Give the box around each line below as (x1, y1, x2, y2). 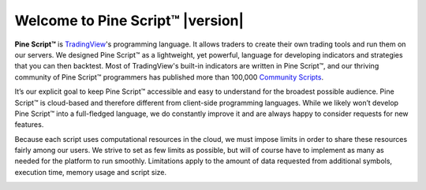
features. (14, 120, 44, 129)
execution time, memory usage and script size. (14, 167, 167, 177)
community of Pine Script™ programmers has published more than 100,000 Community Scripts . (14, 72, 323, 82)
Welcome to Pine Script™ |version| (14, 12, 245, 29)
